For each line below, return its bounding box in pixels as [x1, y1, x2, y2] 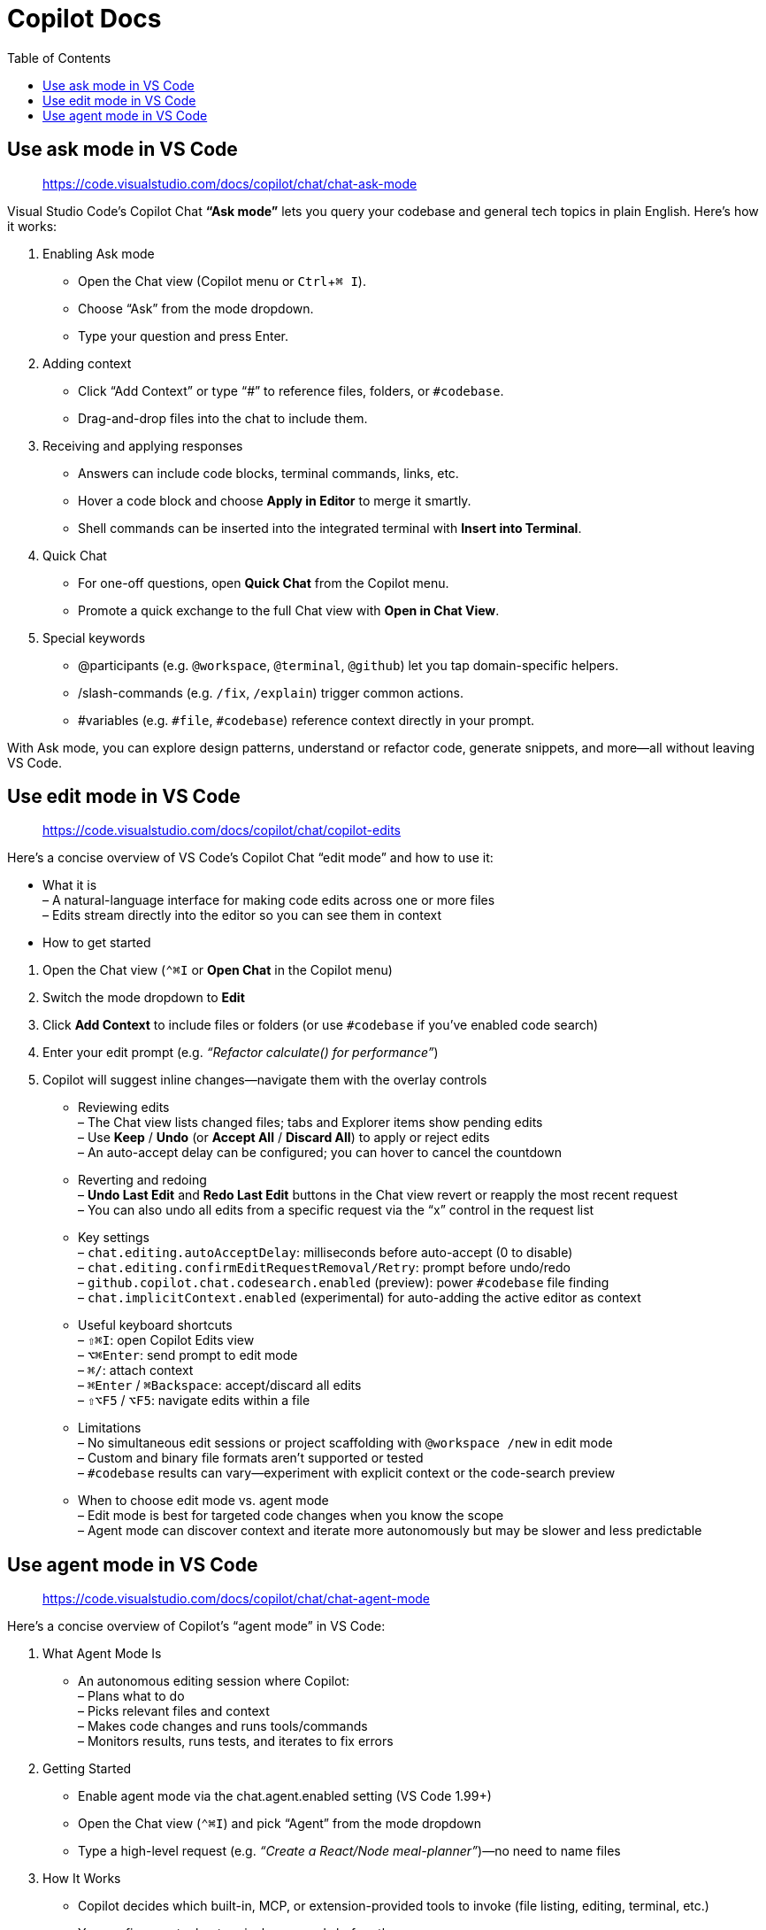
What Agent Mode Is [42, 1646, 162, 1662]
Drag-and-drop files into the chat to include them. [78, 410, 368, 426]
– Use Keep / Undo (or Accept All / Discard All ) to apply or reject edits [78, 1130, 490, 1146]
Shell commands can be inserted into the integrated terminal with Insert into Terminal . [78, 520, 582, 536]
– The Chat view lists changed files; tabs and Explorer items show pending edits [78, 1115, 543, 1131]
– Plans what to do [78, 1688, 185, 1704]
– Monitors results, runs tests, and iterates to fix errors [78, 1733, 394, 1749]
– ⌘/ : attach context [78, 1363, 194, 1378]
